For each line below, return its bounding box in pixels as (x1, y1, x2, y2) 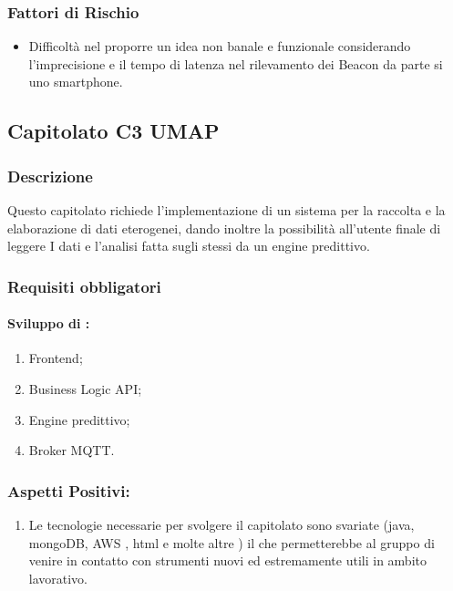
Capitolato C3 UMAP (7, 117, 220, 145)
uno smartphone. (28, 72, 123, 91)
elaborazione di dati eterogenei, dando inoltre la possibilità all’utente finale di (7, 218, 441, 237)
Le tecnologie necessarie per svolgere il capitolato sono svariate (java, (28, 515, 415, 534)
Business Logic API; (28, 379, 142, 399)
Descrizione (7, 164, 93, 187)
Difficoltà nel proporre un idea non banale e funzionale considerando (28, 36, 411, 56)
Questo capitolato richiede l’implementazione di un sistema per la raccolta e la (7, 201, 446, 219)
